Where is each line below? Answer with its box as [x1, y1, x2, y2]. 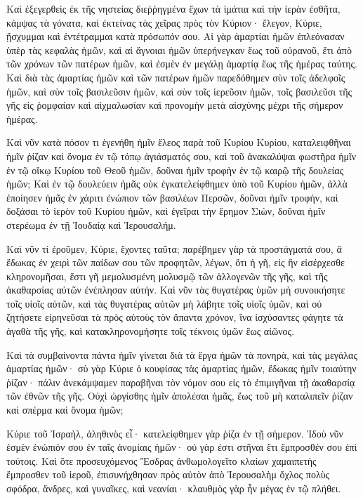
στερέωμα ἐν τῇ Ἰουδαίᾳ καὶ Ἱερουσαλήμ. [6, 217, 176, 232]
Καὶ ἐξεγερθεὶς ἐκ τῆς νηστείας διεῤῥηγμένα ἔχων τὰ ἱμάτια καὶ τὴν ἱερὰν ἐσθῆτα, [6, 1, 341, 15]
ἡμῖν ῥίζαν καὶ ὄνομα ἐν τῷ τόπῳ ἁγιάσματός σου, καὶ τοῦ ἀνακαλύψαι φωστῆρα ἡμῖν [6, 148, 357, 163]
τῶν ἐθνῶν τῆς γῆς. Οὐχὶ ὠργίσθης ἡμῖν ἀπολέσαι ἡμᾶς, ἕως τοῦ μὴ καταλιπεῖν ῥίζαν [6, 388, 353, 403]
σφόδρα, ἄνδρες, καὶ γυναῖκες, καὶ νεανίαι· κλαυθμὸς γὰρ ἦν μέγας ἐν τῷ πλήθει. [6, 481, 341, 495]
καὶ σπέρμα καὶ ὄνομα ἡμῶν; [6, 402, 124, 417]
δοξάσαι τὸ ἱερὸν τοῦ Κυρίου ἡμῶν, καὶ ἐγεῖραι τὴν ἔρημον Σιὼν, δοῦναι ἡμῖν [6, 204, 326, 218]
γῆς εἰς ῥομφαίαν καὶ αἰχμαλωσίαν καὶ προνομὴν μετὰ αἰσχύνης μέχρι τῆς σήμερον [6, 98, 343, 112]
